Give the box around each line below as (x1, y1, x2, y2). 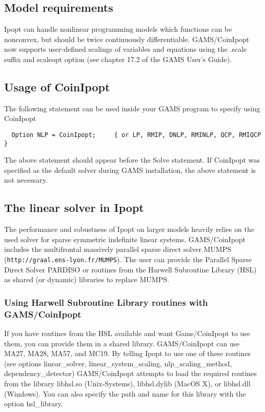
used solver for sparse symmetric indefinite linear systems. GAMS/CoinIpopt (4, 233, 246, 244)
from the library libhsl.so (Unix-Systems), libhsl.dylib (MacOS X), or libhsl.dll (4, 378, 251, 388)
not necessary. (4, 174, 48, 185)
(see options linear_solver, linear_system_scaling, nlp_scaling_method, (4, 358, 232, 368)
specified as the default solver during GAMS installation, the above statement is (4, 164, 256, 175)
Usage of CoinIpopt (4, 79, 110, 94)
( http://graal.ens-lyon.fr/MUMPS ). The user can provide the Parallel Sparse (4, 254, 252, 265)
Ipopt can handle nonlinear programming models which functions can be (4, 24, 232, 34)
